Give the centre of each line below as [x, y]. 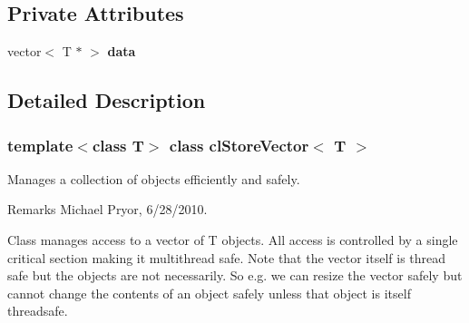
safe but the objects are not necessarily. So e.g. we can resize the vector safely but [235, 275]
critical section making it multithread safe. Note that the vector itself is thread [227, 257]
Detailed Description [107, 100]
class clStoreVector [239, 145]
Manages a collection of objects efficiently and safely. [154, 178]
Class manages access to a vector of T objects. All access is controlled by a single [233, 239]
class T [118, 145]
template [40, 145]
